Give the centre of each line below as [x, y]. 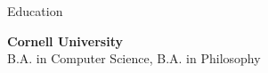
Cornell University [65, 41]
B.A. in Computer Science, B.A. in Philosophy [134, 58]
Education [35, 11]
